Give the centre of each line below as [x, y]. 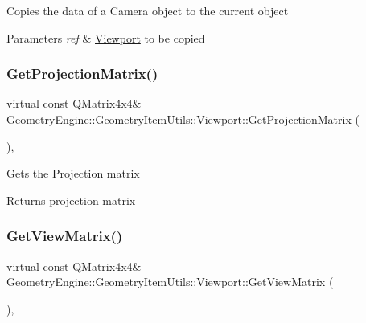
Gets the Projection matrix [73, 173]
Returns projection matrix [71, 200]
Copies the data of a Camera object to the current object [148, 10]
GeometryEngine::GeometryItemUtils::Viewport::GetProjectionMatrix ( [183, 119]
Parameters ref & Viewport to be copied [106, 37]
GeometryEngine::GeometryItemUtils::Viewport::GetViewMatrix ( [170, 282]
